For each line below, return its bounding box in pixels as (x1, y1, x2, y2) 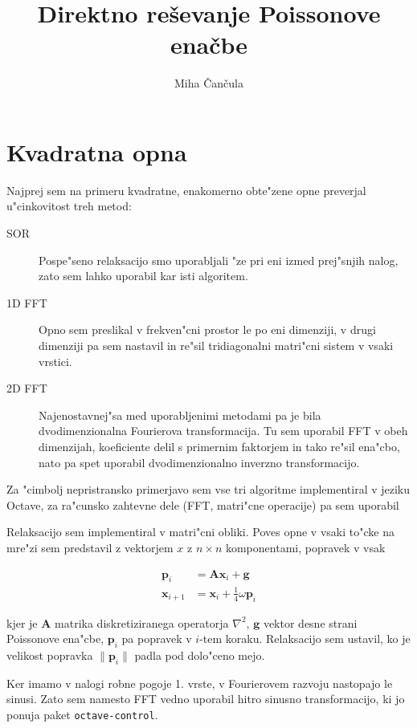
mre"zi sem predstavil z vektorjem (6, 539, 174, 555)
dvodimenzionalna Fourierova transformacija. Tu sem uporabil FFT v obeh (39, 422, 408, 439)
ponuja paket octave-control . (6, 706, 158, 723)
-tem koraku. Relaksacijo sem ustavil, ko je (199, 630, 411, 647)
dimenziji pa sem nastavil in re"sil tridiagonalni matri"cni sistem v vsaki (39, 337, 394, 353)
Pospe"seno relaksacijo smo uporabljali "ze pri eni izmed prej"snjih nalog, (39, 251, 399, 268)
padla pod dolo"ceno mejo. (134, 647, 265, 664)
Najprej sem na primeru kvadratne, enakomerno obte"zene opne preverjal (6, 181, 366, 198)
